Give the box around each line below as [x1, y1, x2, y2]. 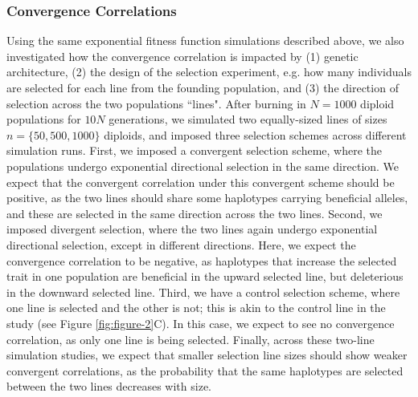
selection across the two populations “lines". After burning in [6, 95, 306, 111]
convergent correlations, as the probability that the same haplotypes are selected [6, 362, 404, 379]
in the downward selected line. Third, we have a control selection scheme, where [6, 283, 400, 300]
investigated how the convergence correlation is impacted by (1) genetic [6, 47, 359, 64]
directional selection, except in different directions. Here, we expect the [6, 236, 356, 253]
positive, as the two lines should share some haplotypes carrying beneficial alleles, [6, 189, 408, 206]
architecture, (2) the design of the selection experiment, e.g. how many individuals [6, 63, 412, 80]
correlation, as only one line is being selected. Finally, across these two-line [6, 330, 375, 347]
